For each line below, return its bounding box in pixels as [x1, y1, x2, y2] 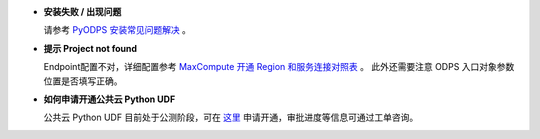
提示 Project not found [43, 42, 138, 54]
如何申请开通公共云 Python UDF [43, 93, 176, 105]
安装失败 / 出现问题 [43, 6, 122, 17]
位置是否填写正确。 [43, 75, 123, 87]
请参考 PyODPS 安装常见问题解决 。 [43, 24, 192, 36]
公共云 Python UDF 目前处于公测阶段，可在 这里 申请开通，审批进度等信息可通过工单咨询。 [43, 111, 419, 124]
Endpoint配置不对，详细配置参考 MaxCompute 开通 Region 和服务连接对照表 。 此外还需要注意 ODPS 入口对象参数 [43, 61, 515, 73]
